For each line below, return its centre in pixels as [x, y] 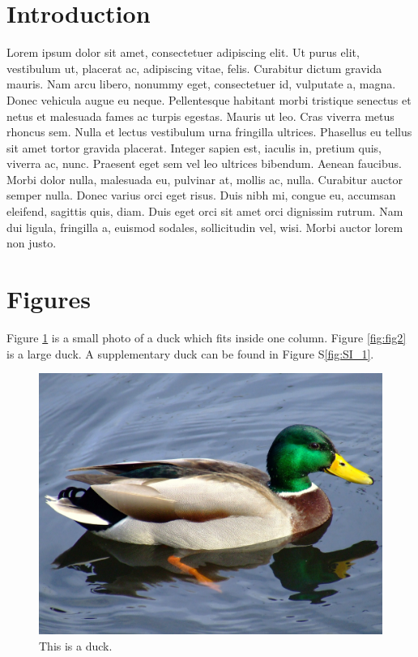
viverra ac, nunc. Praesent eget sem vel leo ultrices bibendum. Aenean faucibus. [204, 163]
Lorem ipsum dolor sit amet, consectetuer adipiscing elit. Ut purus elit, [183, 52]
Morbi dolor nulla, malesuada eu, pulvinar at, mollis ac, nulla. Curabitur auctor [205, 179]
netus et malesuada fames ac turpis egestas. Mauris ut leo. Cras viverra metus [200, 116]
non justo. [32, 243]
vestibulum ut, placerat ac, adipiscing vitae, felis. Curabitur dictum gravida [194, 68]
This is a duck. [76, 645]
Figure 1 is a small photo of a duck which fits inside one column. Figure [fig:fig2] [207, 337]
